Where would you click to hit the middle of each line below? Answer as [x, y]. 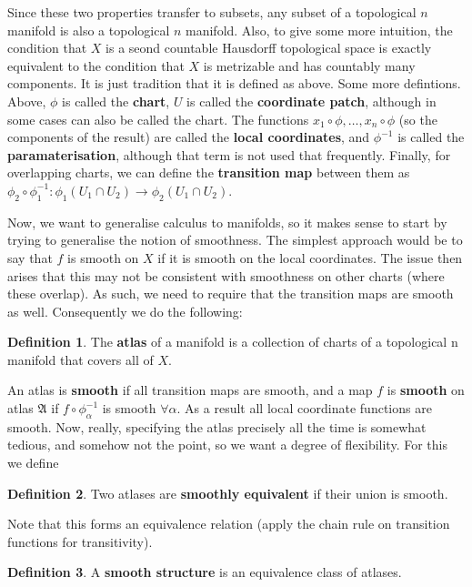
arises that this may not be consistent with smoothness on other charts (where [226, 275]
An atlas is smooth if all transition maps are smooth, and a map [190, 390]
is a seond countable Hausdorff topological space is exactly [269, 48]
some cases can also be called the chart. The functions [158, 119]
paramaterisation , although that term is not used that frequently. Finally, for [229, 154]
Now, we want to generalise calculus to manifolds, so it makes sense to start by [227, 222]
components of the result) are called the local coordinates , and [189, 137]
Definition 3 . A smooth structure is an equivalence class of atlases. [205, 572]
